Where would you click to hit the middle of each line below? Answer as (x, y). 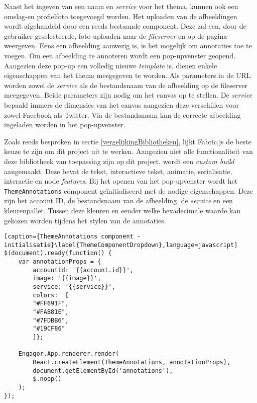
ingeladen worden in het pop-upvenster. (65, 125)
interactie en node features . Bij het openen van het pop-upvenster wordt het (121, 181)
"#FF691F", (51, 304)
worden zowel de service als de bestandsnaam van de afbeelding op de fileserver (126, 85)
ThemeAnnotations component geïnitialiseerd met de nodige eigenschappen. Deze (129, 190)
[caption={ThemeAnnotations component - (73, 237)
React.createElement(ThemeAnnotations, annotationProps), (132, 362)
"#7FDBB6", (51, 320)
